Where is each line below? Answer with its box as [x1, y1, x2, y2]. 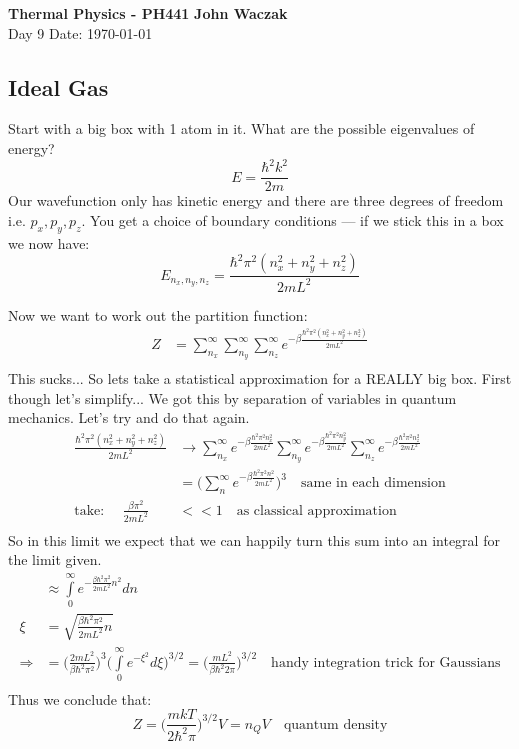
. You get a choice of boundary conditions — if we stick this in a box [81, 209, 504, 230]
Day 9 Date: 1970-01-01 [8, 22, 153, 43]
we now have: [8, 232, 90, 253]
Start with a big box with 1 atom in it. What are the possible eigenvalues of [8, 118, 475, 139]
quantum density [283, 717, 388, 732]
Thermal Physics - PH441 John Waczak [8, 3, 288, 23]
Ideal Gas [8, 71, 109, 102]
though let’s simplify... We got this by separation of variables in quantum [8, 387, 457, 408]
